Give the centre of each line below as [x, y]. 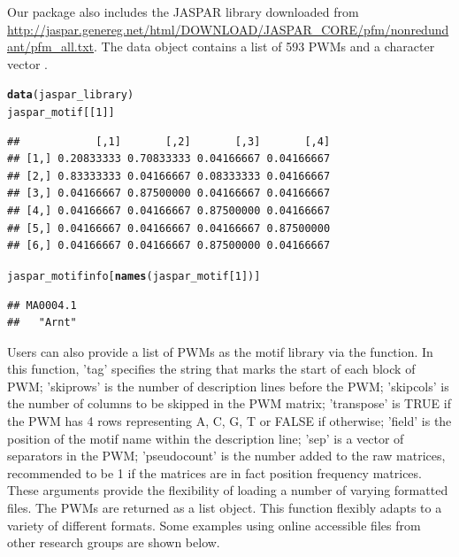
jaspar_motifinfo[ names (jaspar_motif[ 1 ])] [134, 276]
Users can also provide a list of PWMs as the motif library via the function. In [220, 351]
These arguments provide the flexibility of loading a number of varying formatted [228, 490]
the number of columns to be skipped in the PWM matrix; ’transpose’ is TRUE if [229, 403]
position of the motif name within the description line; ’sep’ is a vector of [206, 438]
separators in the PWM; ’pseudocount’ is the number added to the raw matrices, [226, 456]
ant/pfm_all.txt [51, 46]
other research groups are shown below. [114, 542]
